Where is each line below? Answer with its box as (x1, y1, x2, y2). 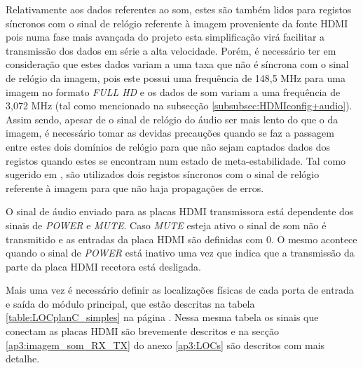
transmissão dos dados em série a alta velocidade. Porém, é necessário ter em (6, 43, 336, 57)
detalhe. (6, 351, 40, 366)
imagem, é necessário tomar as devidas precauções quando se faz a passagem (6, 125, 334, 140)
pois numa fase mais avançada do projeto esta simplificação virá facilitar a (6, 29, 325, 44)
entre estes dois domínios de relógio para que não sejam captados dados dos (6, 139, 331, 154)
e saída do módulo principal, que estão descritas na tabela (6, 296, 255, 311)
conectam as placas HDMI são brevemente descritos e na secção (6, 324, 279, 339)
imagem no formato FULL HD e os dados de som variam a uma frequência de (6, 84, 341, 99)
